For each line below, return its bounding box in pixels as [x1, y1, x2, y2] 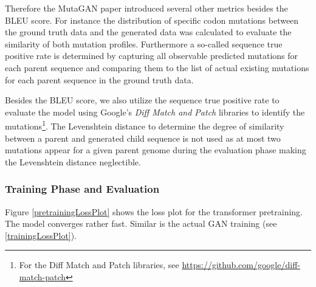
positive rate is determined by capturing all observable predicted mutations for [5, 49, 298, 62]
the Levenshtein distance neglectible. [5, 155, 141, 168]
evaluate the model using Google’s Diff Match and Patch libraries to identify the [5, 105, 305, 118]
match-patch [19, 270, 66, 283]
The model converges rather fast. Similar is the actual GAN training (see [5, 217, 277, 230]
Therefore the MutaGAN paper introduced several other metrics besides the [5, 2, 288, 14]
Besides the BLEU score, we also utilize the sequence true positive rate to [5, 94, 280, 106]
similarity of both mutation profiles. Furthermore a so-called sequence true [5, 37, 283, 50]
